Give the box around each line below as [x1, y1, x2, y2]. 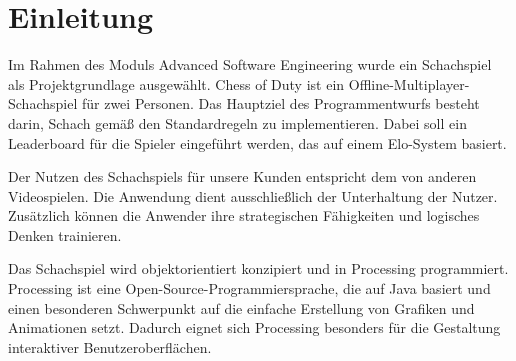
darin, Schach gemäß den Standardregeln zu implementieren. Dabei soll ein [8, 112, 467, 133]
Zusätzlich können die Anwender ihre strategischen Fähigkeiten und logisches [8, 205, 480, 226]
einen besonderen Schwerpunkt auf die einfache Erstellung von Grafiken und [8, 297, 475, 318]
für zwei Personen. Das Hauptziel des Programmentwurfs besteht [81, 93, 480, 114]
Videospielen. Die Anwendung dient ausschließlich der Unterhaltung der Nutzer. [8, 185, 498, 206]
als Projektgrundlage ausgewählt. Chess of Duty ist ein [8, 73, 345, 94]
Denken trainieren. [8, 224, 122, 245]
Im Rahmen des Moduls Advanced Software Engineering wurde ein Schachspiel [8, 54, 492, 75]
